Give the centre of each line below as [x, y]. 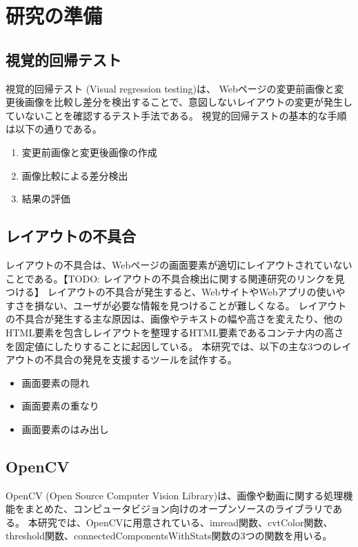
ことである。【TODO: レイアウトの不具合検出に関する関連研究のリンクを [170, 278]
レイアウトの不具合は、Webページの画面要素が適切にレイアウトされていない [179, 264]
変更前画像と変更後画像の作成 [89, 152]
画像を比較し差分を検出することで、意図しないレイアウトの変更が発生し [189, 102]
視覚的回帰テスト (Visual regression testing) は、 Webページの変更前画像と [170, 88]
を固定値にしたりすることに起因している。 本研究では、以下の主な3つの [169, 346]
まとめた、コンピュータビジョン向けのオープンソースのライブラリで [179, 509]
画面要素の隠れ [56, 382]
